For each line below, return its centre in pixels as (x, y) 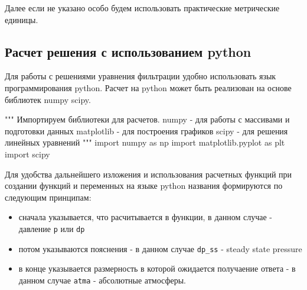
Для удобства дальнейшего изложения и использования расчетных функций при (148, 174)
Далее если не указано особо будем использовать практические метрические (142, 8)
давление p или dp (52, 228)
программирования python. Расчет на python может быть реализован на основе (148, 87)
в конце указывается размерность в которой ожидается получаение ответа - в (157, 268)
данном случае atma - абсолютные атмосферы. (102, 280)
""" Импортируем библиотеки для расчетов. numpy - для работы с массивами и (147, 119)
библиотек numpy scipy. (48, 99)
